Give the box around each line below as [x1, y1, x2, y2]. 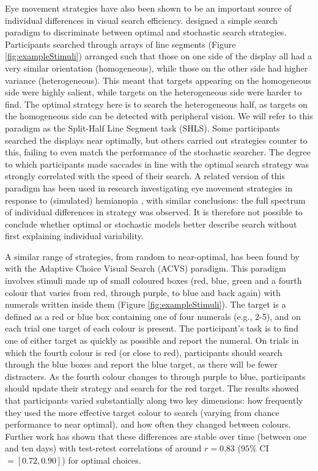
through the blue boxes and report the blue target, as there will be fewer [5, 358, 278, 371]
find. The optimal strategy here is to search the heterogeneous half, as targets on [5, 97, 308, 110]
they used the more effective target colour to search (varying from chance [5, 406, 279, 418]
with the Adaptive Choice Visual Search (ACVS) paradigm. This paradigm [5, 262, 286, 275]
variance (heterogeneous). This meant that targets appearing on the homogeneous [5, 73, 311, 86]
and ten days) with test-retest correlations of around [5, 442, 202, 454]
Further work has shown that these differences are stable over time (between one [5, 429, 307, 442]
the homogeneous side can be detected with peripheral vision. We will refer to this [5, 109, 313, 122]
